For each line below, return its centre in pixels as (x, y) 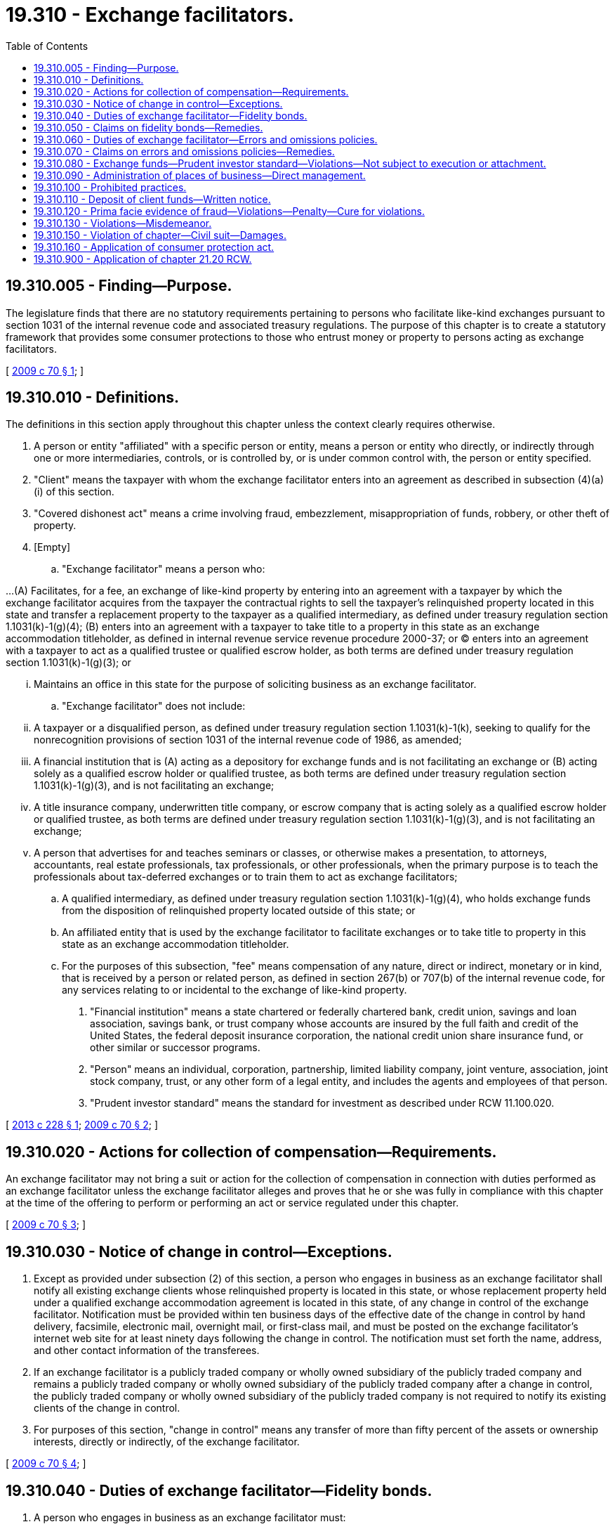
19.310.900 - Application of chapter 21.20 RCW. (143, 259)
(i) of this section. (74, 492)
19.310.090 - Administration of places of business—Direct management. (200, 175)
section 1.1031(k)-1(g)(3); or (68, 663)
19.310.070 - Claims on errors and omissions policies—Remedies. (184, 151)
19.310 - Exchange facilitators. (150, 15)
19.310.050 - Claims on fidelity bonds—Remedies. (148, 127)
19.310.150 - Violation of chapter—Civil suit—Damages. (160, 235)
